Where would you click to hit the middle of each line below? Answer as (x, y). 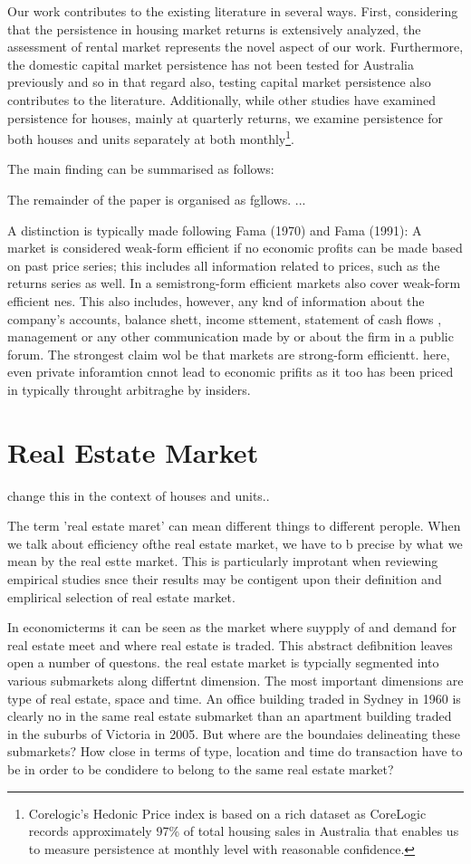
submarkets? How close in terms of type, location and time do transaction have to (235, 751)
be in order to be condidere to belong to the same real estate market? (201, 768)
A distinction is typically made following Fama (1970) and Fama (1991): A (215, 230)
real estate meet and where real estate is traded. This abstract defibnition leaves (230, 644)
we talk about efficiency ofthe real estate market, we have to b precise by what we (235, 543)
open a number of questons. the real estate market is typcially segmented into (223, 662)
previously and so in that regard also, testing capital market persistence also (219, 82)
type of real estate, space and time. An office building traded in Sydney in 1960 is (234, 698)
